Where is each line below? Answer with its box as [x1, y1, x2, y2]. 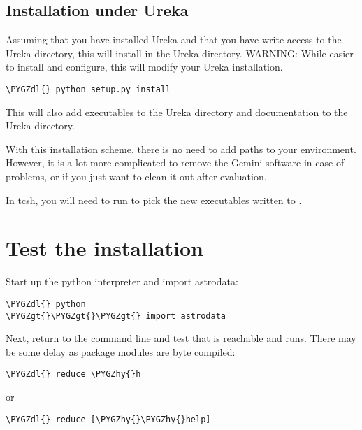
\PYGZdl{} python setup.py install [6, 84, 171, 94]
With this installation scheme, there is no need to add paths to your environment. [6, 141, 356, 156]
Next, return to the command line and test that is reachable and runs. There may [6, 331, 356, 345]
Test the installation [6, 234, 203, 262]
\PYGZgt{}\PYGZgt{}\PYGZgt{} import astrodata [6, 310, 226, 321]
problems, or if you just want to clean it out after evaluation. [6, 169, 267, 184]
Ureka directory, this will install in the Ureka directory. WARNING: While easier [6, 45, 354, 60]
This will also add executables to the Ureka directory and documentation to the [6, 104, 348, 119]
